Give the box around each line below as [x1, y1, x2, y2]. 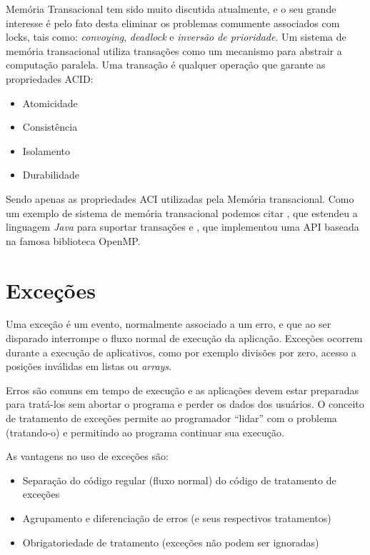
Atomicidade [22, 95, 78, 110]
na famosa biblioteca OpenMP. [6, 233, 141, 248]
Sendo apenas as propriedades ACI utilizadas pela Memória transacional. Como [6, 191, 354, 206]
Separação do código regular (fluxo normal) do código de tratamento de [22, 472, 336, 487]
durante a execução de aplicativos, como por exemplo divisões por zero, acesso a [6, 344, 356, 359]
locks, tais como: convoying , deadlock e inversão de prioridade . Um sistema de [6, 29, 346, 44]
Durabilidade [22, 167, 80, 182]
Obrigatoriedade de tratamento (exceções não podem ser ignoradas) [22, 534, 319, 549]
